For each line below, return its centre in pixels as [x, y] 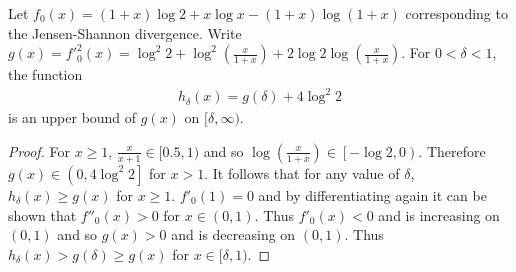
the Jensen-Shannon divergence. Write [125, 32]
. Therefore [452, 150]
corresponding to [456, 13]
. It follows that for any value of [302, 172]
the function [45, 74]
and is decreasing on [233, 234]
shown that [42, 214]
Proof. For [39, 150]
